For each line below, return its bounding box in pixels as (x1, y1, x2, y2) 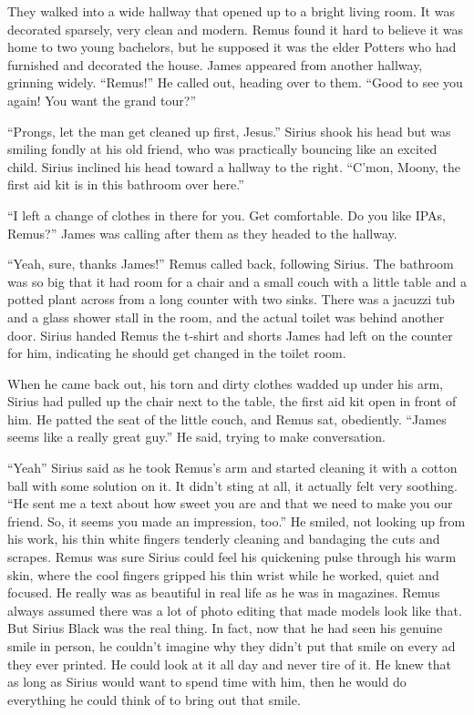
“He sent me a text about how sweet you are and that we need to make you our (7, 494, 453, 513)
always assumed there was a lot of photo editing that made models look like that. (7, 600, 462, 619)
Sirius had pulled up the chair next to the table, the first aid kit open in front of (7, 392, 457, 411)
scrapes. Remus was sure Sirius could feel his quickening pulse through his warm (7, 547, 457, 567)
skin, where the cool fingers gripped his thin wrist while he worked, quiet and (7, 565, 439, 584)
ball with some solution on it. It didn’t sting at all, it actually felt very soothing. (7, 475, 458, 495)
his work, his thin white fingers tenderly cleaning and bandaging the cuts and (7, 529, 440, 548)
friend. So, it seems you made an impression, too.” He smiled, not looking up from (7, 511, 466, 530)
